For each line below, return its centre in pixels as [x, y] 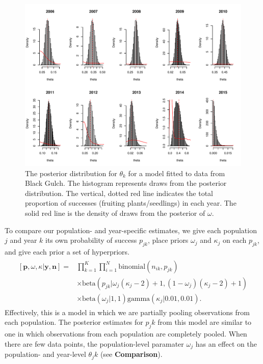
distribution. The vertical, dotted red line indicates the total [119, 193]
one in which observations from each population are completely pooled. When [126, 334]
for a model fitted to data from [177, 173]
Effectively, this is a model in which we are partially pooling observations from [127, 312]
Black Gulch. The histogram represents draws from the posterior [126, 183]
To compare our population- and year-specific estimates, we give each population [131, 230]
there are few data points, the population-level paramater [94, 343]
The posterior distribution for [71, 173]
